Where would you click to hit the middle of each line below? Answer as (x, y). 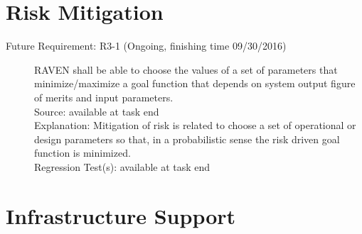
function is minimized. (82, 153)
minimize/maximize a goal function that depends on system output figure (195, 83)
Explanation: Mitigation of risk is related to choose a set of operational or (195, 125)
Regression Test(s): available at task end (122, 166)
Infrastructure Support (121, 215)
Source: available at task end (97, 111)
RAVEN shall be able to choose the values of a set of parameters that (186, 69)
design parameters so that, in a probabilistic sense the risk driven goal (187, 139)
